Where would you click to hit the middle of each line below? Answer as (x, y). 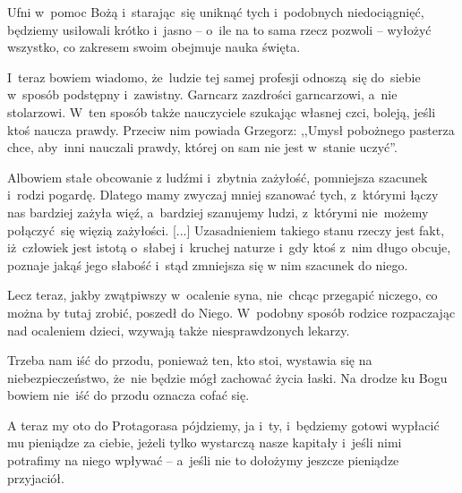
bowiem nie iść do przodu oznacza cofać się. (128, 395)
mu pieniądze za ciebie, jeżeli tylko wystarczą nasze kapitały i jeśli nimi (205, 442)
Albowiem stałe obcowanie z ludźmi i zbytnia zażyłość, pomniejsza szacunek (218, 177)
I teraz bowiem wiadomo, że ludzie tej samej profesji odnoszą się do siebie (214, 76)
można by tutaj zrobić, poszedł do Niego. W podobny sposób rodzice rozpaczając (231, 312)
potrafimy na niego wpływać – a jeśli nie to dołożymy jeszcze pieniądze (203, 460)
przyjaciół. (36, 477)
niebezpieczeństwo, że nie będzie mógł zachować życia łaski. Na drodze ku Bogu (227, 377)
